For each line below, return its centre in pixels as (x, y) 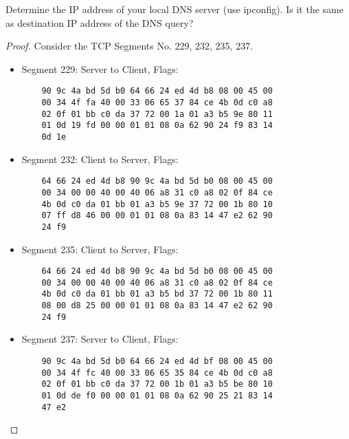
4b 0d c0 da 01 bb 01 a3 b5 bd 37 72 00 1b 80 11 (157, 294)
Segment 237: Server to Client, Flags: (100, 339)
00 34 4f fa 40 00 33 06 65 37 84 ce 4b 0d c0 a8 (157, 103)
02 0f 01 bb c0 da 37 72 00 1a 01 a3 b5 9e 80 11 (157, 114)
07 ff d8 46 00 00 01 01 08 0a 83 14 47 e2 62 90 (157, 216)
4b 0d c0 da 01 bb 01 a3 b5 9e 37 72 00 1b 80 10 (157, 204)
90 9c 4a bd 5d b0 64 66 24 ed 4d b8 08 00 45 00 (157, 91)
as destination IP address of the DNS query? (100, 22)
